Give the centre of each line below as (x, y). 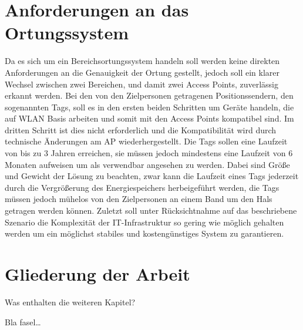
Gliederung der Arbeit (97, 274)
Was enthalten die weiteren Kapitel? (70, 302)
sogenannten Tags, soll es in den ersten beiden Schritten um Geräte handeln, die (149, 107)
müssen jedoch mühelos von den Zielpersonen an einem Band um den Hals (139, 199)
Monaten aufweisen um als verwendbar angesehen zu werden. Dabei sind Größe (147, 164)
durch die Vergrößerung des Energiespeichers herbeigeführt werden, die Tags (142, 187)
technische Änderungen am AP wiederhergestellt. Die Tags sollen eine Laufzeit (146, 141)
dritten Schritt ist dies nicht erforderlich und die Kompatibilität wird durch (141, 129)
